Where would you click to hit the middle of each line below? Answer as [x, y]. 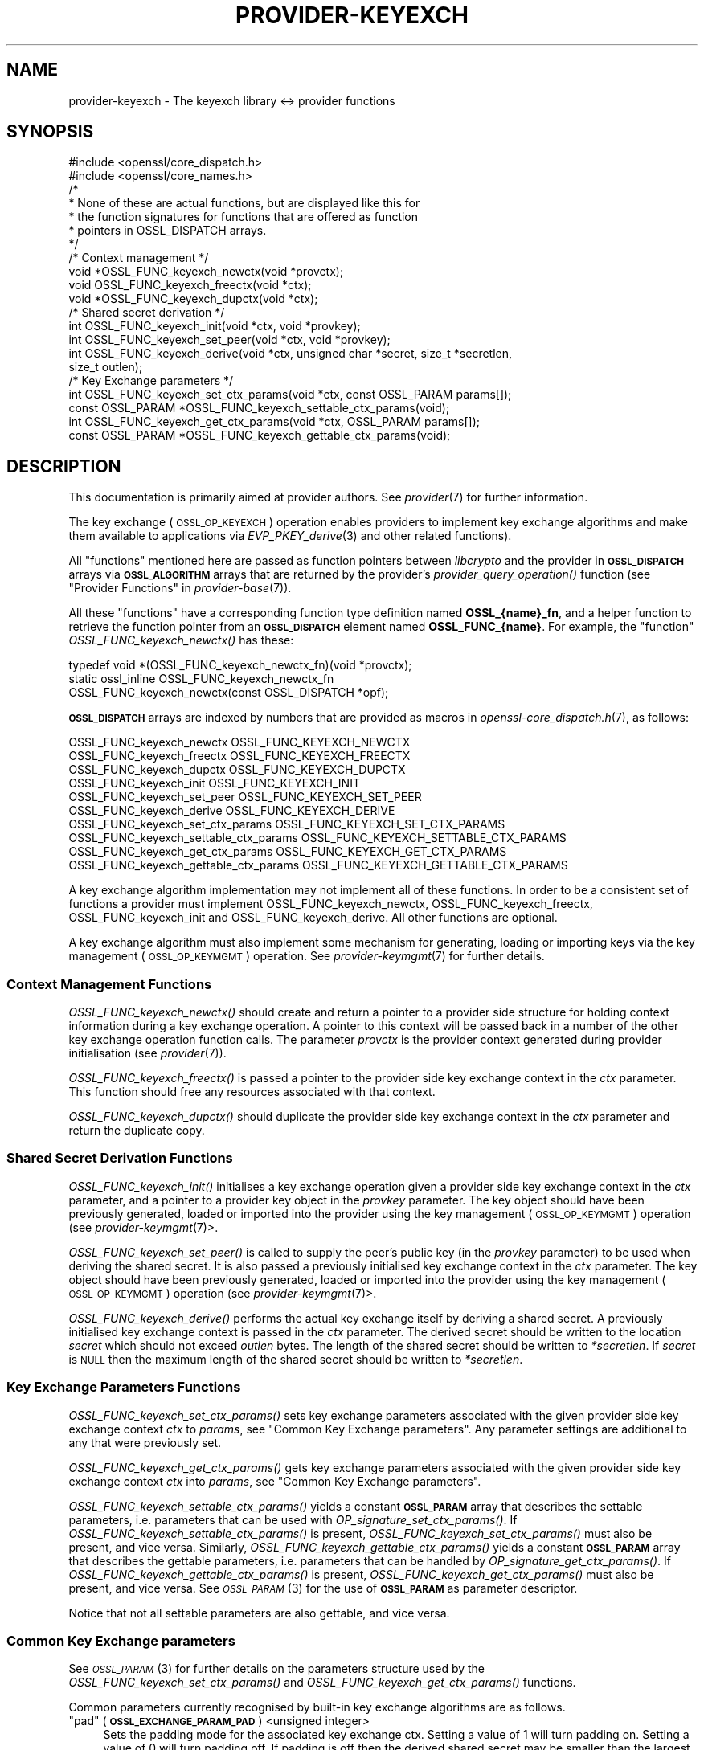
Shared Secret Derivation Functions [120, 1158]
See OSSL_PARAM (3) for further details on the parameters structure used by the [277, 1669]
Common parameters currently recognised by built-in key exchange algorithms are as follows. [317, 1707]
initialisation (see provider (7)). [147, 1053]
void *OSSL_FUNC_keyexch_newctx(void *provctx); [206, 272]
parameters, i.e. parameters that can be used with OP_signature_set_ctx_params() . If [293, 1519]
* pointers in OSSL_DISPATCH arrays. [168, 231]
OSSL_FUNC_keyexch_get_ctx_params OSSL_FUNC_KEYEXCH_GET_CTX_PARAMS [288, 852]
